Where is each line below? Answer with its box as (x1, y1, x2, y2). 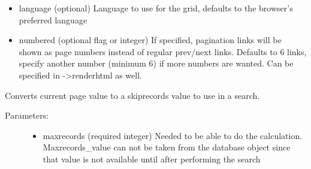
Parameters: (5, 109, 49, 122)
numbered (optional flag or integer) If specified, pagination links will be (19, 34, 282, 46)
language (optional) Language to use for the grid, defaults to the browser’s (19, 2, 293, 14)
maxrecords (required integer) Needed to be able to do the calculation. (43, 129, 303, 141)
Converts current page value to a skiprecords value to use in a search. (5, 89, 260, 101)
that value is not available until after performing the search (43, 152, 261, 165)
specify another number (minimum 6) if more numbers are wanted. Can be (19, 57, 294, 70)
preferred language (19, 13, 87, 26)
